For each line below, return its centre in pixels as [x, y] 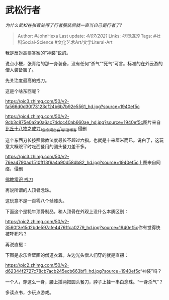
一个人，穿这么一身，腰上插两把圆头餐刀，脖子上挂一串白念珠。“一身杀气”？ [84, 281]
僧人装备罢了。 [21, 70]
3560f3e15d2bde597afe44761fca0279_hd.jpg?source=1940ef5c [72, 227]
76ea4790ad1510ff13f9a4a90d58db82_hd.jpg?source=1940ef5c [72, 162]
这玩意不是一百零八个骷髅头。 [36, 201]
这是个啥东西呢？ [23, 91]
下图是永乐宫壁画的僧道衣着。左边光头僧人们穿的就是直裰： [67, 255]
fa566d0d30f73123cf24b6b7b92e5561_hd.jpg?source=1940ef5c [72, 107]
